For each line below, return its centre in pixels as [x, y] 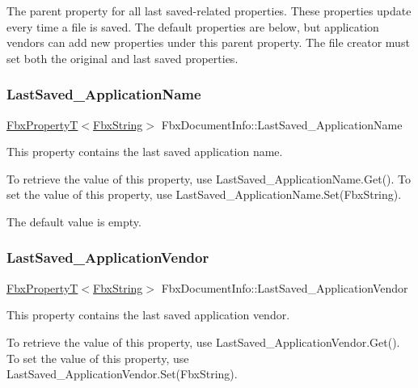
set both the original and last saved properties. [122, 58]
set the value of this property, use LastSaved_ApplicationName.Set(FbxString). [204, 194]
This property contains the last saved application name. [145, 152]
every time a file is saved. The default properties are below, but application [193, 26]
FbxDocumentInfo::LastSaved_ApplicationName [282, 124]
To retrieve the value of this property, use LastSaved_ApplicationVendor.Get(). [203, 342]
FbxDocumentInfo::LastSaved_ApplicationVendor [285, 287]
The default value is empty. [74, 221]
